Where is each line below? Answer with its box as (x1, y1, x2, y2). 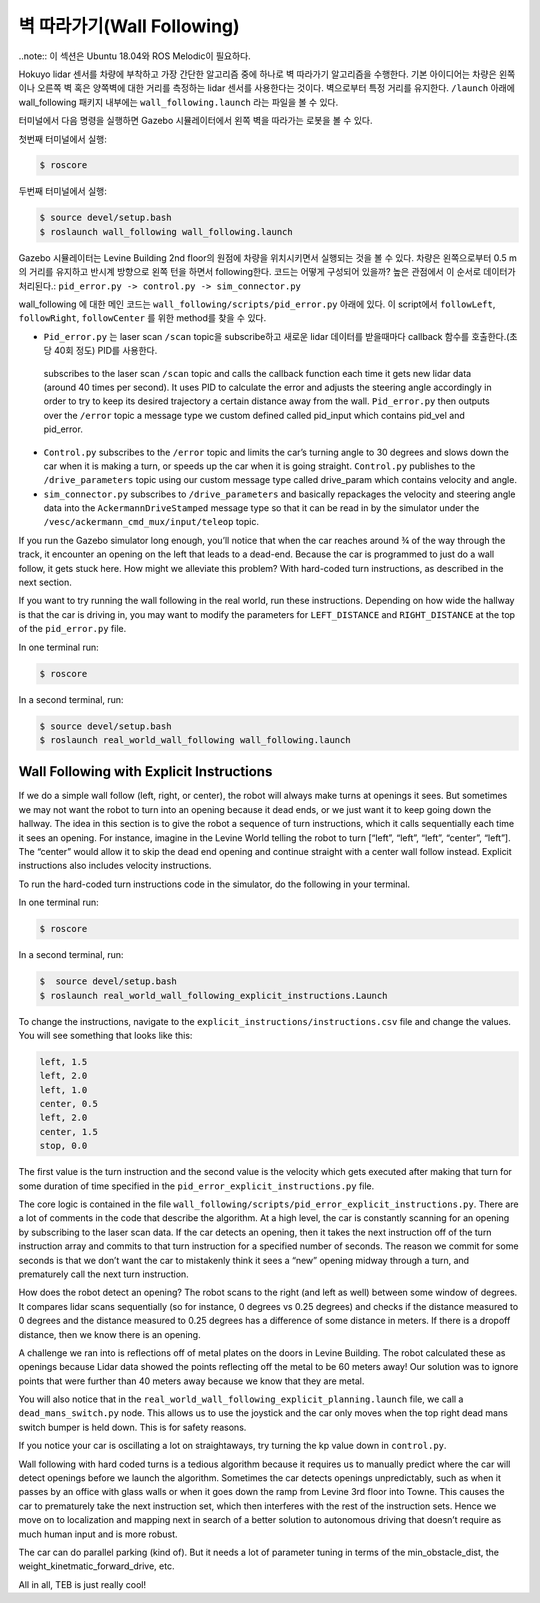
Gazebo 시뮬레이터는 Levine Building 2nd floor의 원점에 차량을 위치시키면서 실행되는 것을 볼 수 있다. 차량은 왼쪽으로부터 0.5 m (18, 251, 517, 264)
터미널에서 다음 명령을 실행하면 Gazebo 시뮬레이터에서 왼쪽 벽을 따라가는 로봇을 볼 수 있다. (18, 115, 373, 127)
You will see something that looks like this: (18, 1029, 193, 1041)
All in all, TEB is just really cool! (18, 1578, 147, 1590)
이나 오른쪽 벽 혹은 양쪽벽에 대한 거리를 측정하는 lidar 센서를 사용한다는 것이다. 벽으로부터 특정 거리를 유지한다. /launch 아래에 (18, 82, 515, 94)
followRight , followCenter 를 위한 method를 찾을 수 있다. (18, 312, 267, 324)
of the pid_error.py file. (18, 623, 127, 635)
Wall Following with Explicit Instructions (18, 763, 273, 780)
